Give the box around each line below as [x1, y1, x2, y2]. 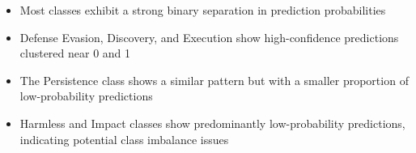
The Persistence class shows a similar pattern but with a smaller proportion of [19, 71, 409, 88]
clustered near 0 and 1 [19, 45, 131, 62]
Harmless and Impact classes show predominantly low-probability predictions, [19, 114, 405, 131]
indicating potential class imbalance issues [19, 130, 229, 147]
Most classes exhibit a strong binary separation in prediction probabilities [19, 2, 386, 18]
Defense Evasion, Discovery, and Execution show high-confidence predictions [19, 28, 399, 45]
